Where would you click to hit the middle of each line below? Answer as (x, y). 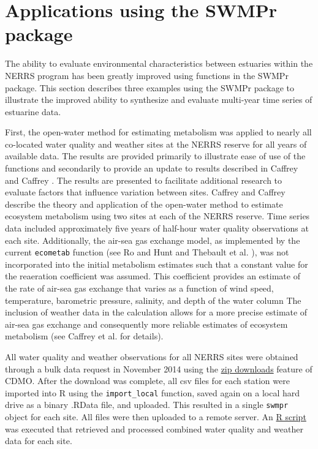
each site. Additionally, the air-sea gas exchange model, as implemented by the (153, 240)
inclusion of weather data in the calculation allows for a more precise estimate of (156, 312)
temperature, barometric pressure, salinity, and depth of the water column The (153, 300)
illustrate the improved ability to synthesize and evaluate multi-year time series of (159, 100)
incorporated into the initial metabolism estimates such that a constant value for (157, 264)
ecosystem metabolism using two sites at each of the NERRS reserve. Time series (157, 216)
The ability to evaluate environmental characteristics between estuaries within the (159, 63)
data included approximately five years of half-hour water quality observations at (157, 228)
